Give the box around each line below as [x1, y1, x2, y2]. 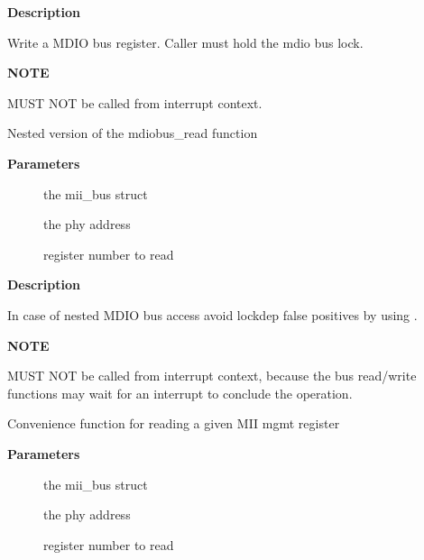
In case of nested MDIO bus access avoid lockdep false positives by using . [7, 305, 418, 324]
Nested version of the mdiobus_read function [7, 124, 258, 142]
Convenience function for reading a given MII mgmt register [7, 414, 340, 433]
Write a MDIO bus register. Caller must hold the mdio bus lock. [7, 32, 364, 51]
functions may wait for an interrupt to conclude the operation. [7, 383, 353, 402]
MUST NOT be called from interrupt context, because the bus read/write [7, 366, 417, 385]
